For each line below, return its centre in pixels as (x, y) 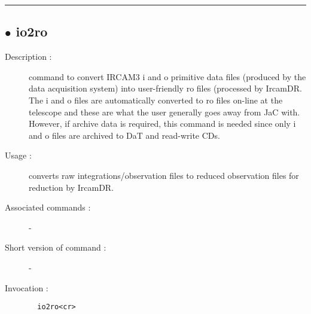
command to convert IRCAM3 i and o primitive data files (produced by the (167, 76)
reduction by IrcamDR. (71, 187)
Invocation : (27, 287)
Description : (28, 57)
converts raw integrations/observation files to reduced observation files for (164, 175)
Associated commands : (48, 207)
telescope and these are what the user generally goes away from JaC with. (164, 112)
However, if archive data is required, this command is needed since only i (162, 124)
